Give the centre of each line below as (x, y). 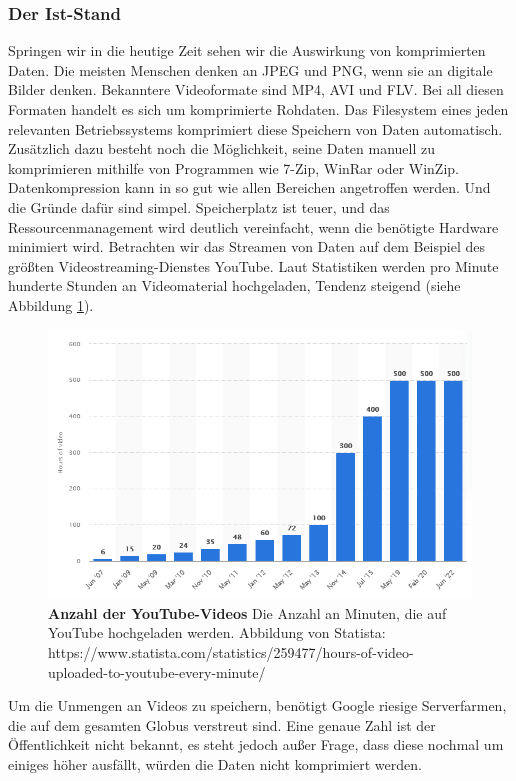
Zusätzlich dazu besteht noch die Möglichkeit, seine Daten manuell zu (222, 148)
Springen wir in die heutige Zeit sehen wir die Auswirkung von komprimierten (247, 50)
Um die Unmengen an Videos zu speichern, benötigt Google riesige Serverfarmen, (257, 705)
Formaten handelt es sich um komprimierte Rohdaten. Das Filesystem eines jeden (258, 109)
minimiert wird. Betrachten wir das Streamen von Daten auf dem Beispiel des (246, 246)
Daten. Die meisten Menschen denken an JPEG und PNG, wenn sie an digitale (250, 69)
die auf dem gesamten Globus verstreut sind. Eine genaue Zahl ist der (222, 724)
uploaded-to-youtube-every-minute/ (157, 671)
